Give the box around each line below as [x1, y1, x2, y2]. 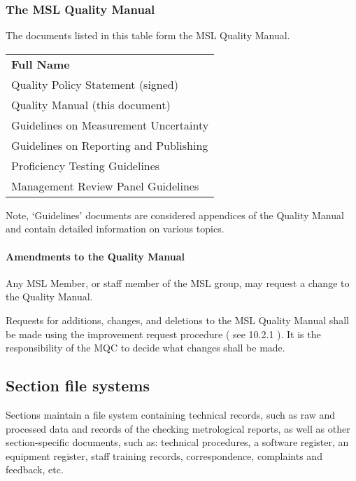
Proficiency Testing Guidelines [11, 157, 160, 174]
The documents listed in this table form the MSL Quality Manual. [6, 28, 290, 43]
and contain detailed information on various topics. [6, 221, 225, 236]
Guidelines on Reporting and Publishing [11, 137, 208, 153]
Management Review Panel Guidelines [11, 177, 199, 194]
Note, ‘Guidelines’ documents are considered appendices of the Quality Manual [6, 207, 344, 222]
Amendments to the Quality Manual [6, 249, 185, 263]
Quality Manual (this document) [11, 96, 171, 113]
